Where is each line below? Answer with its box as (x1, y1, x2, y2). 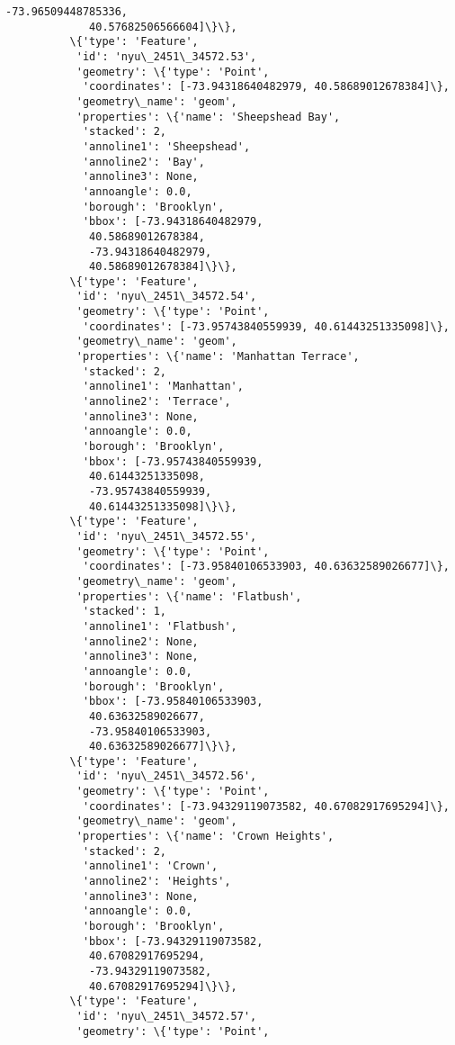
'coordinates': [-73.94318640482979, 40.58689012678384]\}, (82, 80, 450, 94)
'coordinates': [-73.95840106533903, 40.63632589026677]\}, (82, 560, 450, 573)
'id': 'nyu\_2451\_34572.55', (76, 529, 257, 543)
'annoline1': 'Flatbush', (82, 619, 237, 633)
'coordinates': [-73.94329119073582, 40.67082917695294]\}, (82, 799, 450, 813)
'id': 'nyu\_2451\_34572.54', (76, 290, 257, 303)
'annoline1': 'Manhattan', (82, 380, 244, 393)
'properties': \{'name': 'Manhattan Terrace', (76, 350, 360, 364)
